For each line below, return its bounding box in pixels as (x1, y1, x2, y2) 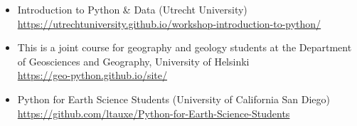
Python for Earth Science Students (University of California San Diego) (17, 91, 331, 106)
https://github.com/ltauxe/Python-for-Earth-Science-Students (17, 105, 290, 120)
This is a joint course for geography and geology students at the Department (17, 40, 352, 55)
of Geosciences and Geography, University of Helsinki (17, 53, 250, 68)
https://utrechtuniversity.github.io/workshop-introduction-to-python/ (17, 16, 321, 31)
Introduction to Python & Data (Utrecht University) (17, 2, 247, 16)
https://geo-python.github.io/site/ (17, 68, 167, 83)
